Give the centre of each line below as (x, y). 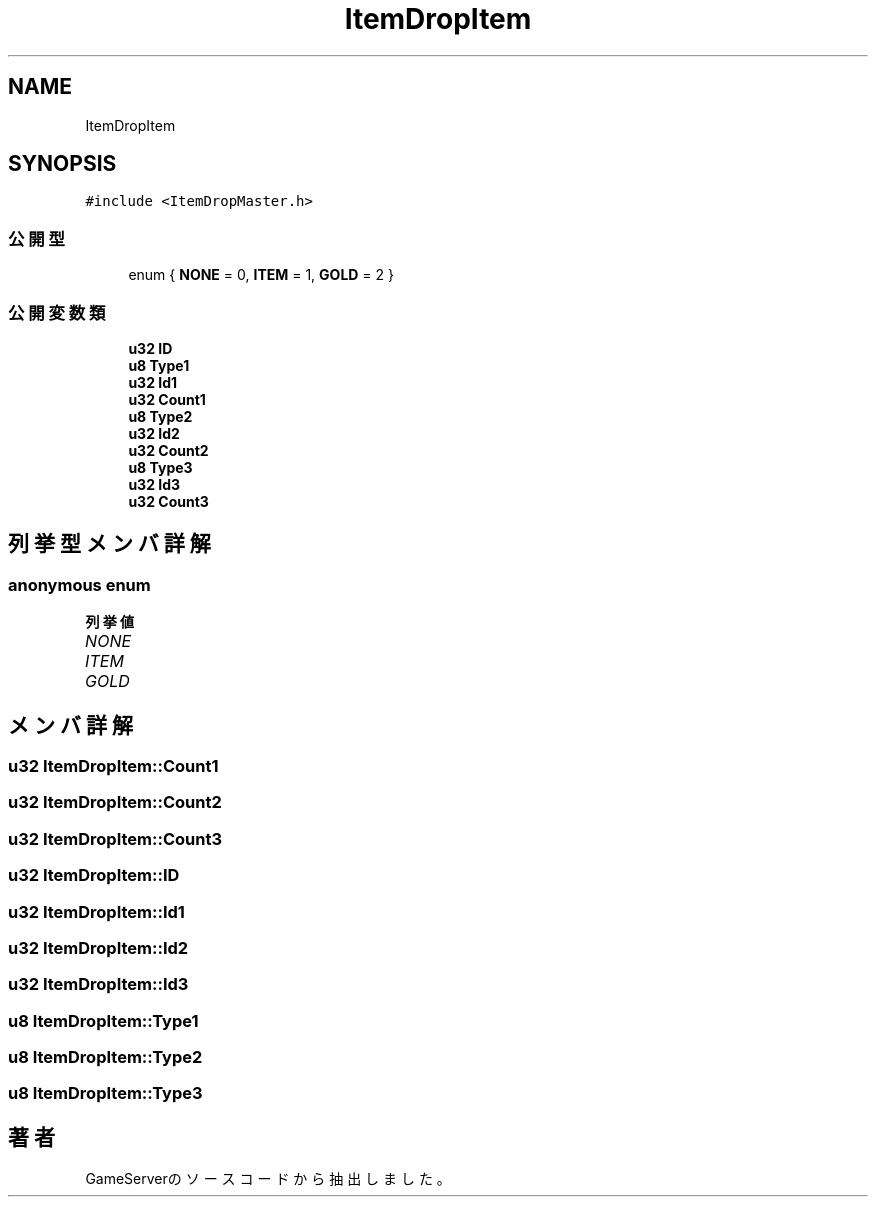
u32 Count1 (167, 399)
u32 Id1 (153, 382)
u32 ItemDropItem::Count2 (115, 802)
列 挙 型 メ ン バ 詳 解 (109, 544)
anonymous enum (79, 584)
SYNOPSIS (62, 164)
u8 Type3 (160, 467)
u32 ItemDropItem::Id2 (98, 947)
